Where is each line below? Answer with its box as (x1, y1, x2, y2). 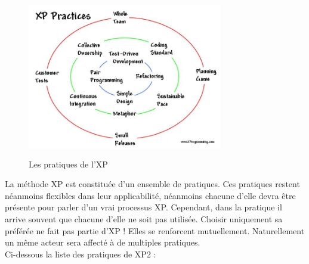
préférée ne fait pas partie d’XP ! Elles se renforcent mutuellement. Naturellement (5, 224, 305, 237)
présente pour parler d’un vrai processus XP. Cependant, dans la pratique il (5, 201, 282, 213)
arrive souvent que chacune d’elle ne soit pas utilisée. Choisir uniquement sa (5, 213, 283, 225)
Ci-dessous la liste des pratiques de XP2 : (5, 247, 156, 260)
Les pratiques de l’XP (29, 157, 108, 170)
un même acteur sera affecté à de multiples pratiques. (5, 236, 200, 249)
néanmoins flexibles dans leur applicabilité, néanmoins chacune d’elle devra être (5, 189, 296, 201)
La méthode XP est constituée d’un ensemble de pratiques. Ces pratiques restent (5, 178, 300, 190)
